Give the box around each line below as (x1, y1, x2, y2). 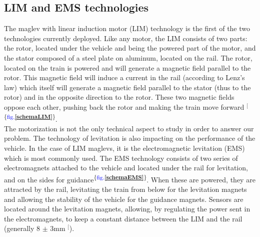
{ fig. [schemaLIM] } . (4, 112, 57, 124)
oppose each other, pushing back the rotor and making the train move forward (4, 101, 244, 112)
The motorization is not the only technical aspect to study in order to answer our (4, 123, 254, 133)
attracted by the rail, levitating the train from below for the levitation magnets (4, 184, 247, 194)
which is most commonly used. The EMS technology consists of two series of (4, 152, 238, 163)
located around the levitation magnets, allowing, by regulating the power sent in (4, 203, 250, 214)
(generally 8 (4, 223, 40, 233)
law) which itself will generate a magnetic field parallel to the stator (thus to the (4, 82, 251, 92)
